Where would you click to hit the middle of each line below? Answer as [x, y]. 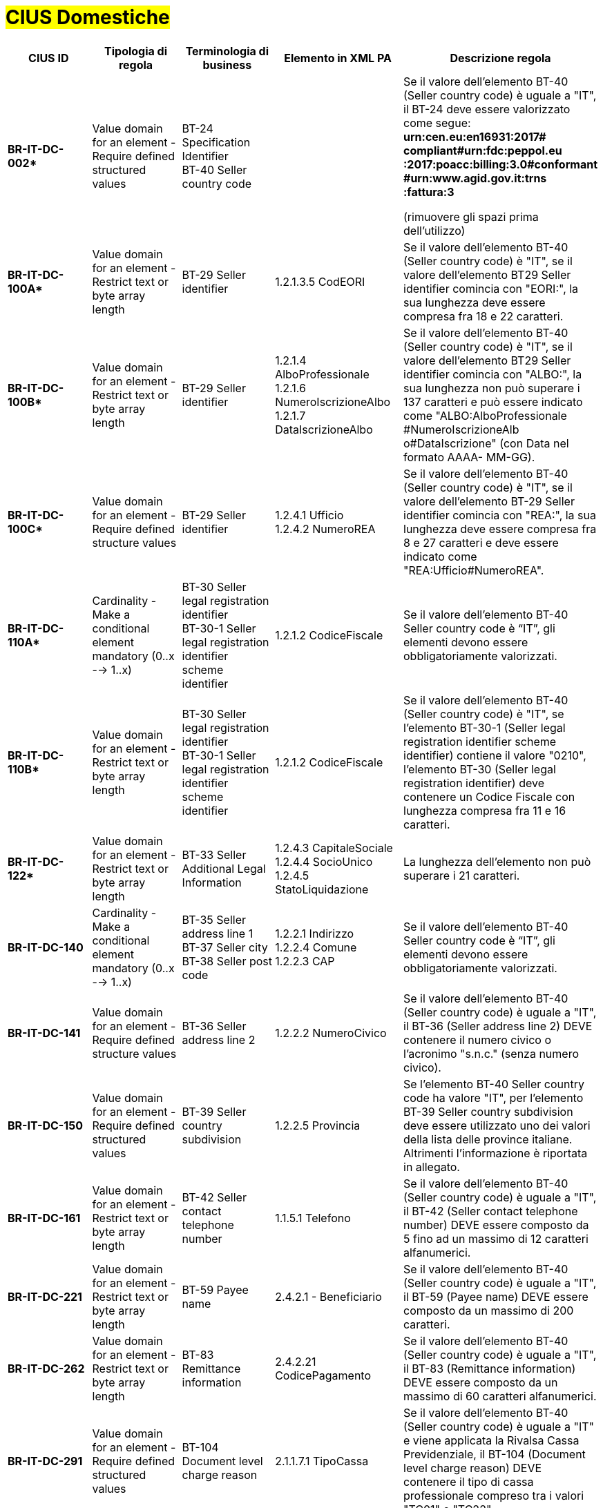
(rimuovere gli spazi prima [471, 216]
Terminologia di [227, 51]
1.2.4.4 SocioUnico [324, 861]
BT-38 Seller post [227, 961]
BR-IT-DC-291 [45, 1461]
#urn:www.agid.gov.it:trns [475, 178]
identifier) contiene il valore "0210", [495, 755]
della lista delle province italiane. [488, 1139]
